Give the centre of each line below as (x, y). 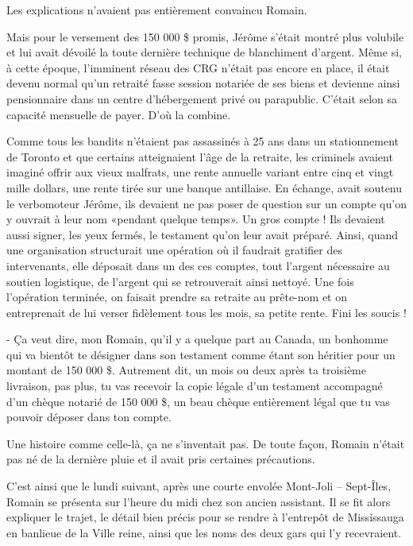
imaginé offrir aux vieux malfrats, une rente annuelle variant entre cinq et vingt (200, 172)
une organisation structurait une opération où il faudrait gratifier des (174, 250)
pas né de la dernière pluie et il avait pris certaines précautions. (161, 459)
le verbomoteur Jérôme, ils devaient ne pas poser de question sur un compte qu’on (206, 203)
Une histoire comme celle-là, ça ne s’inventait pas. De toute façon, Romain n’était (206, 443)
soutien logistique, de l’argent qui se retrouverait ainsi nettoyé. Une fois (180, 281)
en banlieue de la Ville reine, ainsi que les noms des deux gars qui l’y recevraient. (204, 532)
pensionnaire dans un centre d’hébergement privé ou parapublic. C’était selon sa (202, 98)
